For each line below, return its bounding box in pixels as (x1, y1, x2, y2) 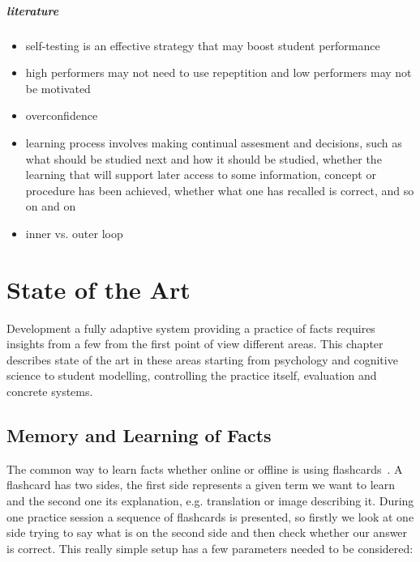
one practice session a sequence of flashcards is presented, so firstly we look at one (6, 508, 414, 525)
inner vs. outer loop (25, 224, 123, 241)
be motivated (25, 79, 91, 96)
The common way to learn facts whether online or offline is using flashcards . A (6, 460, 403, 477)
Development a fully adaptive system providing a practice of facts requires (6, 319, 375, 336)
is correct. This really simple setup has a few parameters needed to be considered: (6, 539, 414, 556)
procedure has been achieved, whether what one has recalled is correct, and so (25, 181, 414, 198)
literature (6, 2, 59, 19)
